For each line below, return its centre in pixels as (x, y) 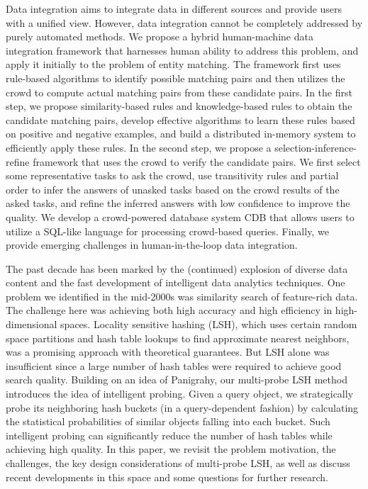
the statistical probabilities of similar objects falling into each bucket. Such (168, 421)
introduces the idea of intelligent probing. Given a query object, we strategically (180, 394)
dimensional (32, 324)
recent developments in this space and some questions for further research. (167, 477)
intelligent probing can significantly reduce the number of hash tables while (169, 435)
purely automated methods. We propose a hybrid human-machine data (160, 36)
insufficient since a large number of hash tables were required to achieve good (174, 365)
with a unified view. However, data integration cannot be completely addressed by (184, 22)
